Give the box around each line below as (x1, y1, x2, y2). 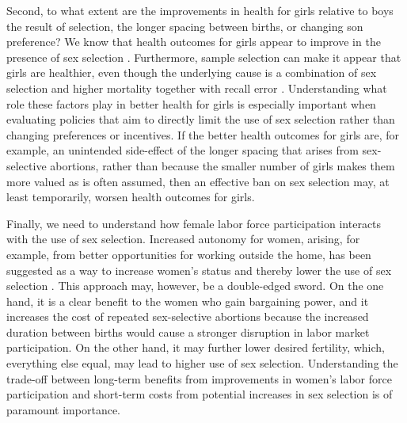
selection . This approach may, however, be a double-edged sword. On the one (6, 277, 384, 294)
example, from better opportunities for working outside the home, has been (6, 246, 371, 262)
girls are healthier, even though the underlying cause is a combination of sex (6, 64, 377, 81)
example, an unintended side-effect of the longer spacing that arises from (6, 142, 359, 158)
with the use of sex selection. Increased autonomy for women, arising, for (6, 231, 360, 247)
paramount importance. (6, 401, 120, 417)
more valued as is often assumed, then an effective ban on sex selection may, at (6, 173, 390, 189)
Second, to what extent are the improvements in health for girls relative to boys (6, 2, 394, 18)
